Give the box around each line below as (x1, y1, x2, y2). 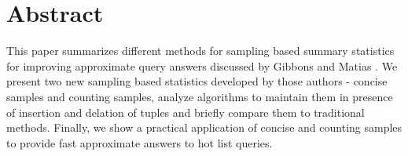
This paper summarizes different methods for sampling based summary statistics (6, 42, 395, 59)
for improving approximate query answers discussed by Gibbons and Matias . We (6, 57, 398, 74)
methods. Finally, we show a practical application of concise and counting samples (6, 119, 402, 136)
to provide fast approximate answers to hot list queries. (6, 134, 273, 151)
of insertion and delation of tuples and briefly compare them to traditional (6, 103, 365, 120)
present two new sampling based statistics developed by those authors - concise (6, 73, 388, 89)
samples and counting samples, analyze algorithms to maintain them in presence (6, 88, 393, 104)
